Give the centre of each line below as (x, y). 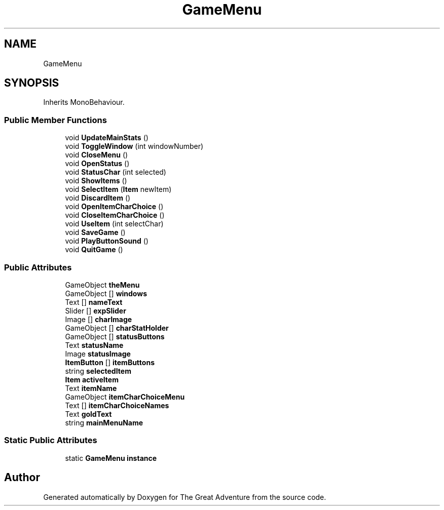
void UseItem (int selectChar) (114, 224)
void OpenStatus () (97, 164)
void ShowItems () (96, 181)
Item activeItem (92, 379)
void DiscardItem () (98, 198)
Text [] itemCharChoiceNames (117, 405)
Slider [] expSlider (96, 310)
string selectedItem (98, 371)
